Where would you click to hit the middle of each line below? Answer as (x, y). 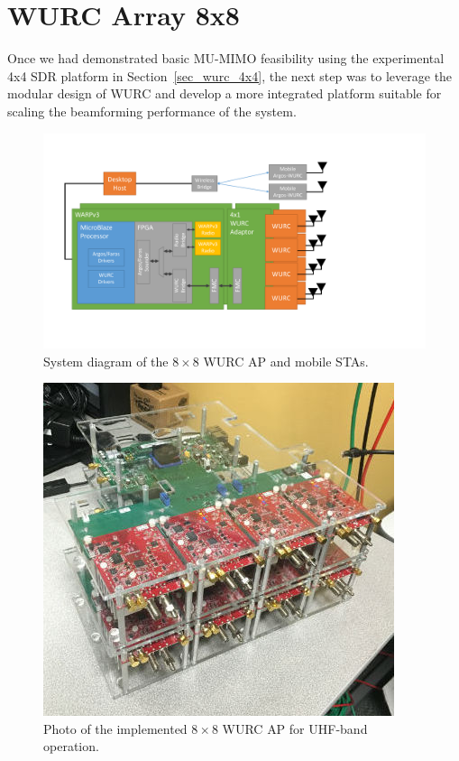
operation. (71, 746)
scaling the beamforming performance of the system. (152, 111)
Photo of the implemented (115, 728)
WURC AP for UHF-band (295, 728)
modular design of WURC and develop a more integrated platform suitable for (225, 93)
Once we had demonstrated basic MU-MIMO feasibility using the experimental (226, 58)
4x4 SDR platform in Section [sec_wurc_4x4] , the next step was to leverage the (230, 75)
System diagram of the (106, 361)
